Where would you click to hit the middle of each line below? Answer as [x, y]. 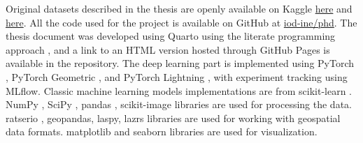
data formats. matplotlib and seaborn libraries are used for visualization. [162, 131]
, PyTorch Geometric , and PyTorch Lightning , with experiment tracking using [177, 76]
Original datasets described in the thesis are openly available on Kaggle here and [179, 8]
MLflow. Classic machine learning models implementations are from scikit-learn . [179, 90]
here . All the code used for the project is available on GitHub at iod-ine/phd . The [181, 22]
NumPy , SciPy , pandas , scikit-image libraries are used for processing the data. [179, 104]
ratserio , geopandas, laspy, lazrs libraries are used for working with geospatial [173, 118]
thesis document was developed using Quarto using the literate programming [171, 36]
